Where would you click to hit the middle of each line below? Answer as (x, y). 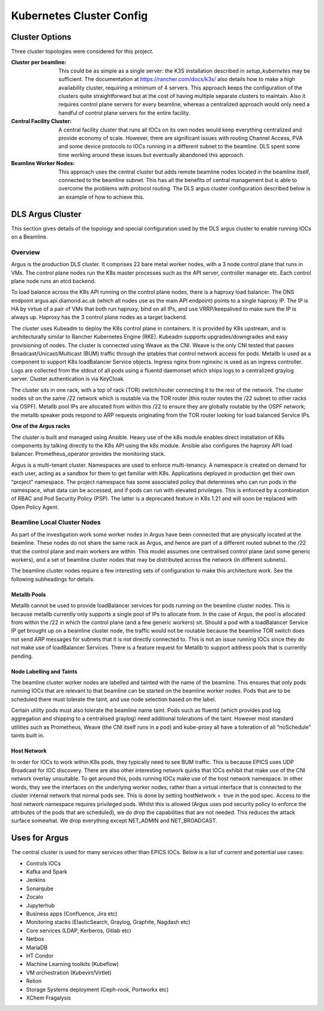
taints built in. (28, 735)
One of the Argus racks (40, 426)
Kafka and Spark (47, 872)
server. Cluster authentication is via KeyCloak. (68, 379)
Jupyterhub (40, 905)
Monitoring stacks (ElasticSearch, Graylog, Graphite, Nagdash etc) (108, 922)
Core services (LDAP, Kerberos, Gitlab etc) (79, 931)
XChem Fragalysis (49, 998)
